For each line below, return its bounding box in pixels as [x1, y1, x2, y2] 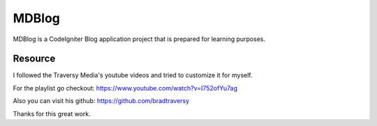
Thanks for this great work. [13, 109, 91, 118]
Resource [13, 53, 56, 65]
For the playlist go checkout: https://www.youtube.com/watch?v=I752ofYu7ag [13, 84, 237, 92]
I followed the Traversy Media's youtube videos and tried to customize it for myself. [13, 71, 253, 79]
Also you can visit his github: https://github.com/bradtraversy [13, 97, 190, 105]
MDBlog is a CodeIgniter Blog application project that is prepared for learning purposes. [13, 35, 265, 43]
